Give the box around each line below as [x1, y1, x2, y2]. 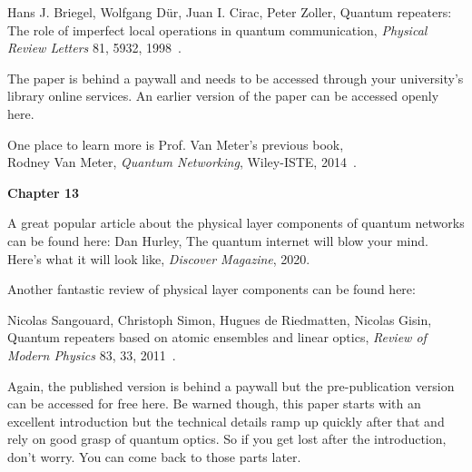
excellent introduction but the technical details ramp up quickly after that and [7, 411, 445, 430]
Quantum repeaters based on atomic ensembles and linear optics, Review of [7, 328, 427, 347]
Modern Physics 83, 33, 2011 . [7, 345, 176, 364]
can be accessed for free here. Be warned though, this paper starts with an [7, 394, 421, 413]
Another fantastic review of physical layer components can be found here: [7, 280, 416, 299]
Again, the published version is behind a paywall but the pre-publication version [7, 376, 455, 395]
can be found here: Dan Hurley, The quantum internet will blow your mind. [7, 231, 428, 250]
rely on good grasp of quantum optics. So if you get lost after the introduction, [7, 429, 447, 448]
